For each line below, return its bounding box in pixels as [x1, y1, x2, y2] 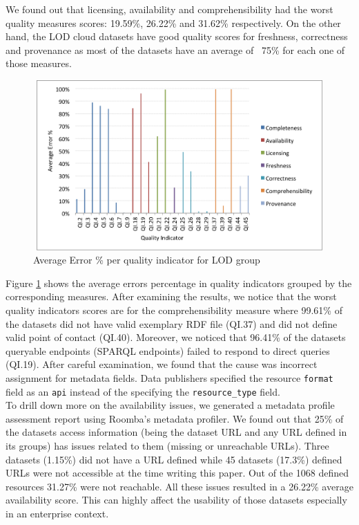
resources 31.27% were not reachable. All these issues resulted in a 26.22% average [6, 479, 353, 493]
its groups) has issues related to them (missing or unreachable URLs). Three [6, 439, 329, 453]
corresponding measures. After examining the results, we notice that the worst [6, 289, 337, 304]
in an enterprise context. [6, 506, 109, 521]
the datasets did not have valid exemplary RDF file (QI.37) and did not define [6, 316, 338, 331]
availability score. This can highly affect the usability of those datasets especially [6, 492, 347, 507]
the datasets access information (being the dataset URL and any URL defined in [6, 425, 347, 439]
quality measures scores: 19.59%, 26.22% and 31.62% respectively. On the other [6, 15, 341, 30]
